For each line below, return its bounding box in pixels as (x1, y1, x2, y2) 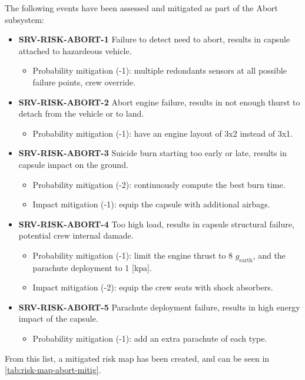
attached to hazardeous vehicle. (18, 44, 132, 57)
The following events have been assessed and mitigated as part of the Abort (5, 2, 279, 14)
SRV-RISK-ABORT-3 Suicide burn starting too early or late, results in (18, 147, 287, 159)
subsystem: (5, 13, 44, 25)
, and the (253, 249, 286, 261)
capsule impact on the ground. (18, 158, 128, 170)
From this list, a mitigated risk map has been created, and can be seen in (5, 352, 270, 364)
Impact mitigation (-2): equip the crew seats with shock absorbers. (32, 281, 273, 293)
